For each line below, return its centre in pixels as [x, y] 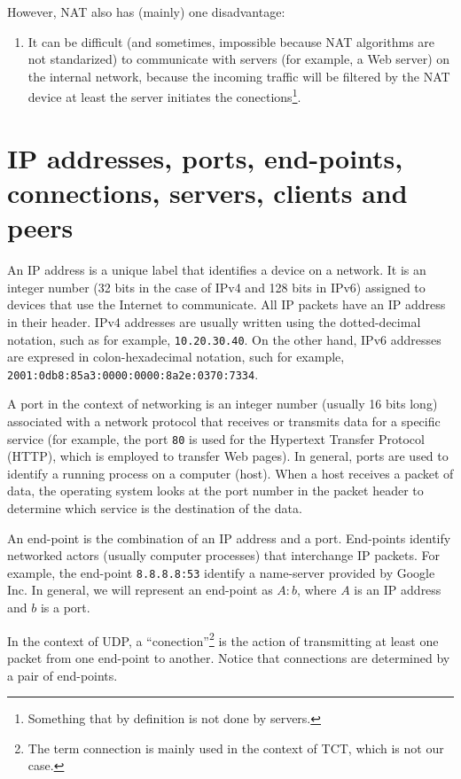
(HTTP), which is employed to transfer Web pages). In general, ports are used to [228, 456]
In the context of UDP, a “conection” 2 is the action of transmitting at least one [223, 639]
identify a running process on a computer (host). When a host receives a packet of [230, 473]
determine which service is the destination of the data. [155, 508]
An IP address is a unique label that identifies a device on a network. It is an [217, 270]
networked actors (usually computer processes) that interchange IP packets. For [223, 555]
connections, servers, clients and [207, 192]
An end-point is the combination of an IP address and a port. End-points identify [229, 538]
